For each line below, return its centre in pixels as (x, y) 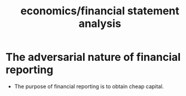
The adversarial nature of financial (93, 57)
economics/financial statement (100, 11)
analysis (100, 24)
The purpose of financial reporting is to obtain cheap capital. (89, 86)
